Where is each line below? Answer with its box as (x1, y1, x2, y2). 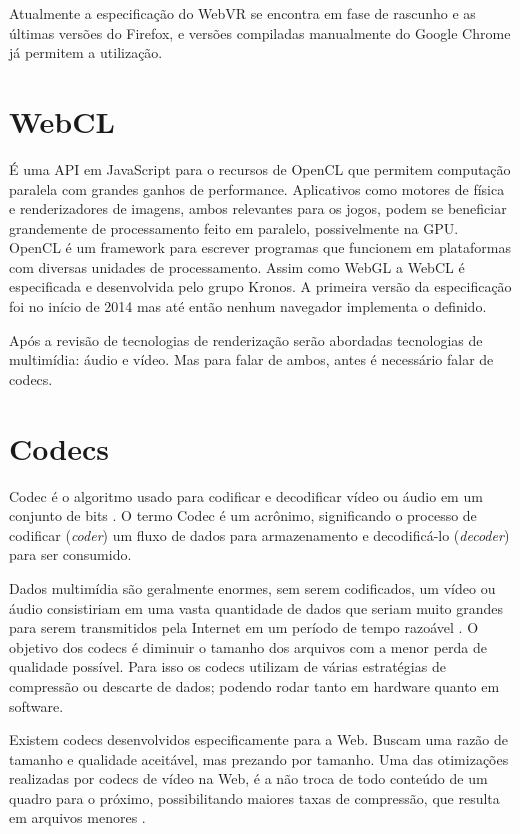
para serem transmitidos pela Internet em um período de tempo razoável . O (9, 617, 479, 638)
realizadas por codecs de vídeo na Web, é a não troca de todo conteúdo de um (9, 768, 488, 789)
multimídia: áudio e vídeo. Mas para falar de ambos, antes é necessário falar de (9, 349, 494, 370)
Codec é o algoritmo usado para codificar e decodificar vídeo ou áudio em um (9, 485, 483, 506)
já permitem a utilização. (9, 42, 163, 63)
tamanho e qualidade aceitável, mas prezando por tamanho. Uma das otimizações (9, 748, 509, 769)
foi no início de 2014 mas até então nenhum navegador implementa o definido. (9, 296, 487, 317)
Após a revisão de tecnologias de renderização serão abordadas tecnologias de (9, 329, 483, 350)
